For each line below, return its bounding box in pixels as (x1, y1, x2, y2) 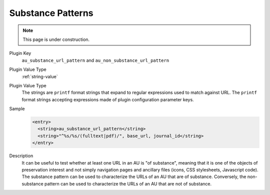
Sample (9, 106, 25, 112)
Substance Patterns (9, 7, 93, 18)
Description (9, 153, 33, 159)
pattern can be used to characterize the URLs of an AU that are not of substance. (44, 181, 212, 187)
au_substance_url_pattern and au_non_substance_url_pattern (21, 57, 169, 63)
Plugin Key (9, 50, 31, 56)
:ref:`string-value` (21, 73, 58, 79)
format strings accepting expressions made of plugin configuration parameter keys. (21, 96, 194, 102)
